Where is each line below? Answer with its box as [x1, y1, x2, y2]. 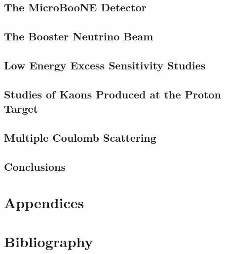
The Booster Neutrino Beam [4, 29, 153, 44]
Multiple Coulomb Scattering [4, 129, 156, 145]
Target [4, 101, 38, 116]
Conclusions [4, 159, 66, 174]
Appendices [4, 192, 84, 213]
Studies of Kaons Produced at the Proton [4, 86, 222, 101]
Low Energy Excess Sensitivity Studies [4, 57, 206, 72]
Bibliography [4, 231, 93, 251]
